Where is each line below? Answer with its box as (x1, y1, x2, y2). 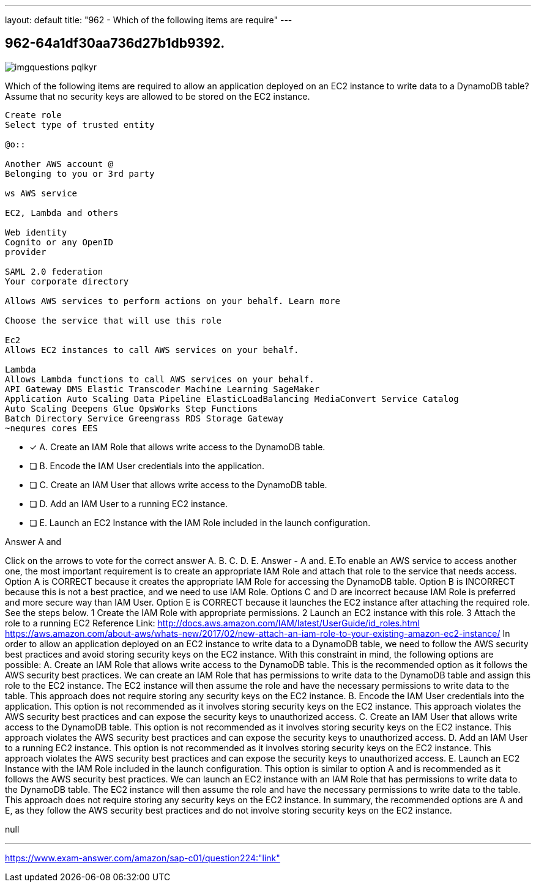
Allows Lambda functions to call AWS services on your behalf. (5, 374, 315, 384)
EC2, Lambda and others (5, 207, 119, 218)
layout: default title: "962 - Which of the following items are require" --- (5, 15, 292, 25)
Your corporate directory (5, 276, 129, 286)
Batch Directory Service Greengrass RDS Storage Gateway (5, 413, 284, 423)
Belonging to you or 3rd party (5, 168, 155, 179)
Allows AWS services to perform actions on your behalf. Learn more (5, 295, 340, 306)
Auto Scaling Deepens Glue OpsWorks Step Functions (5, 403, 258, 414)
